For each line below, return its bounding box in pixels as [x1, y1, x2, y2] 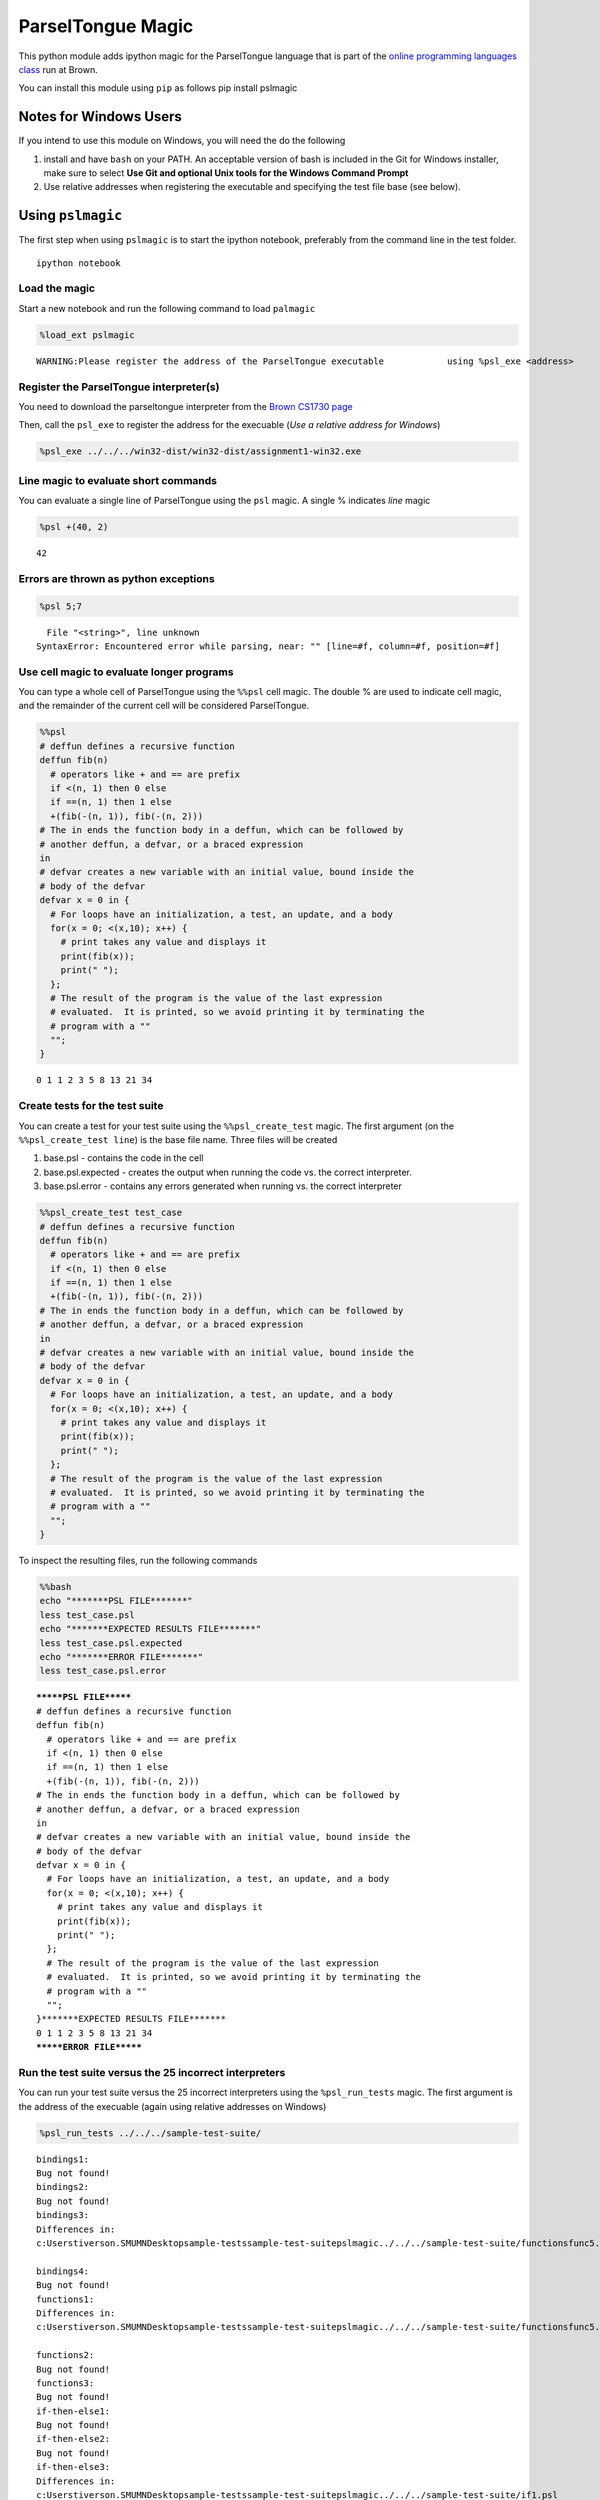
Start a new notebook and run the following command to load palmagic [18, 302, 316, 314]
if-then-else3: [36, 2461, 111, 2473]
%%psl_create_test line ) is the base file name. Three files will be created [18, 1133, 338, 1145]
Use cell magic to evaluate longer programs [18, 665, 234, 679]
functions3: [36, 2377, 95, 2389]
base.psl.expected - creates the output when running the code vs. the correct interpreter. [43, 1166, 412, 1178]
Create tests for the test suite [18, 1099, 164, 1113]
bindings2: [36, 2181, 90, 2193]
